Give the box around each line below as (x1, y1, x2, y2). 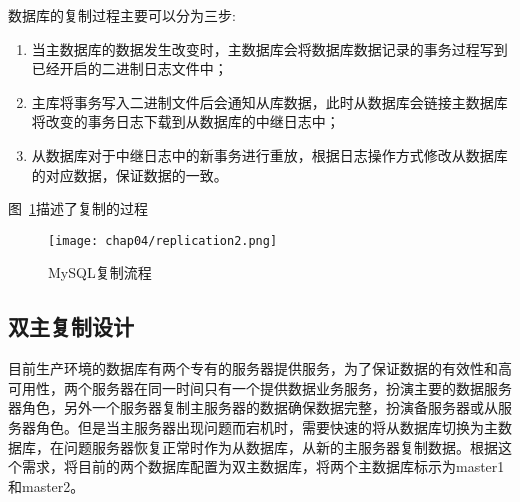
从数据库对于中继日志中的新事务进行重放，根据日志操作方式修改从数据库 (31, 144, 508, 165)
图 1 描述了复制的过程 (8, 198, 148, 219)
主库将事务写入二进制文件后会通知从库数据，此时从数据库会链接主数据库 (31, 91, 508, 112)
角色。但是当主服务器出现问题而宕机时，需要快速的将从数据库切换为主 (35, 416, 498, 437)
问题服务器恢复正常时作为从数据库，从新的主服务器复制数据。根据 (63, 436, 498, 457)
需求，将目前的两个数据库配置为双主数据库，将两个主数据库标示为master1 (21, 456, 505, 477)
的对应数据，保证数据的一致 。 (31, 164, 228, 185)
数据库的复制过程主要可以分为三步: (8, 5, 236, 25)
